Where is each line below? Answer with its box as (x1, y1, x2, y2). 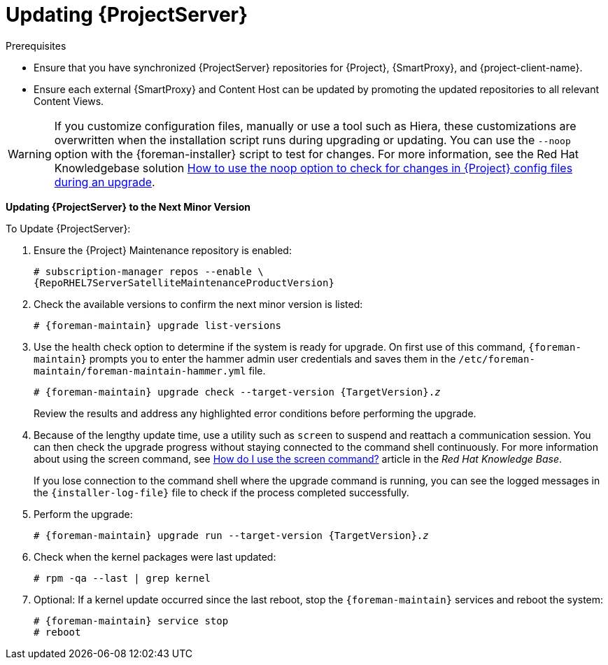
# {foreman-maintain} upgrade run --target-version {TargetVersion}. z (34, 529, 429, 541)
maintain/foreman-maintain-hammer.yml (34, 365, 246, 377)
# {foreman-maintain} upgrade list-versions (34, 319, 282, 331)
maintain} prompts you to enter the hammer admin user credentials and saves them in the (34, 352, 456, 365)
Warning (8, 146, 52, 161)
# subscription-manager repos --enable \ (34, 265, 264, 277)
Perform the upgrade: (34, 507, 133, 520)
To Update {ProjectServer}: (6, 222, 131, 234)
